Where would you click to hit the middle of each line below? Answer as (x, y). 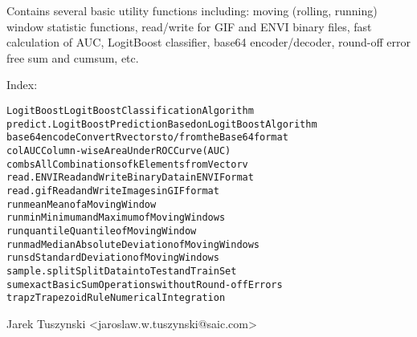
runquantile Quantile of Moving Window (102, 231)
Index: (22, 85)
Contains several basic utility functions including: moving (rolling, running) (192, 10)
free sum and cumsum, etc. (73, 57)
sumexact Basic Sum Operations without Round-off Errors (145, 284)
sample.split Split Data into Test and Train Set (122, 271)
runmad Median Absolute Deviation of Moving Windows (133, 244)
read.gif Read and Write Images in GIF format (113, 191)
